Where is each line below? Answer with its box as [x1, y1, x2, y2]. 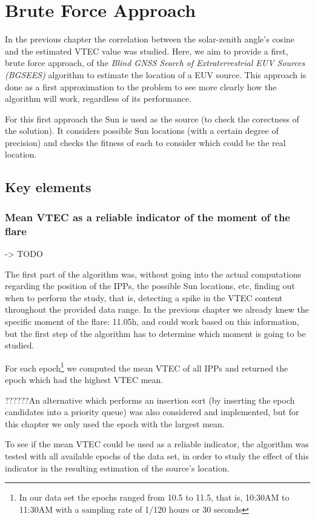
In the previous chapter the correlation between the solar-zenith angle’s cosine [5, 33, 295, 45]
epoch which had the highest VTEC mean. [5, 373, 164, 385]
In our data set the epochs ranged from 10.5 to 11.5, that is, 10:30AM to [19, 491, 290, 504]
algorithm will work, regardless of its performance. [5, 92, 192, 105]
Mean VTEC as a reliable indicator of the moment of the [5, 209, 290, 224]
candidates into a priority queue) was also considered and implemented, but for [5, 405, 299, 418]
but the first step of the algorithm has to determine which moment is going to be [5, 327, 306, 339]
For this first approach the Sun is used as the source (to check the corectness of [5, 112, 299, 125]
